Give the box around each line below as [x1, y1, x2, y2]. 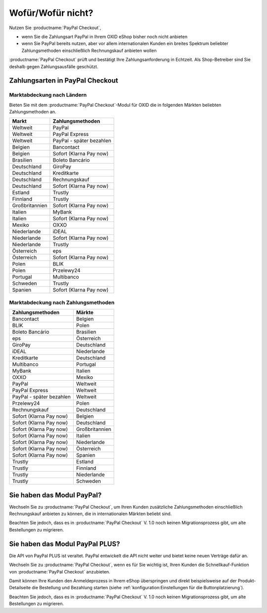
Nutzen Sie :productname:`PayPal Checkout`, [9, 25, 101, 31]
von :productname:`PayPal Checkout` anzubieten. [9, 569, 111, 574]
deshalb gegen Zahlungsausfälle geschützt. [9, 63, 98, 69]
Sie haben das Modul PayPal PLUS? [9, 539, 120, 548]
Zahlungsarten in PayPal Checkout [9, 77, 118, 85]
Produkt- [237, 577, 256, 583]
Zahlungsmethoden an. [9, 109, 56, 115]
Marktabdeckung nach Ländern [9, 91, 87, 98]
